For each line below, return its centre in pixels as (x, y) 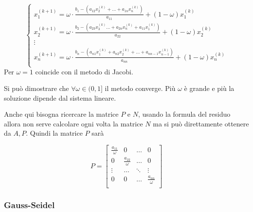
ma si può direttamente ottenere (201, 123)
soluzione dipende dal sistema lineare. (60, 97)
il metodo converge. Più (140, 88)
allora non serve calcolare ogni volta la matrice (73, 123)
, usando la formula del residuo (184, 114)
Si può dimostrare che (36, 88)
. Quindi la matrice (54, 133)
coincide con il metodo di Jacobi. (84, 72)
